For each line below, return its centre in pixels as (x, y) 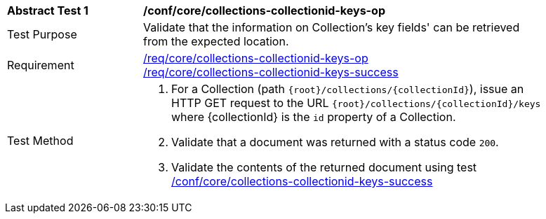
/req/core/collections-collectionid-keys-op (256, 58)
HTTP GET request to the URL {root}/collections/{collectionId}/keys (356, 103)
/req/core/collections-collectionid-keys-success (271, 72)
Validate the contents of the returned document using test (324, 167)
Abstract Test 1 (48, 10)
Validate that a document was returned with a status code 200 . (335, 142)
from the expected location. (216, 41)
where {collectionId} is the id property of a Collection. (314, 117)
